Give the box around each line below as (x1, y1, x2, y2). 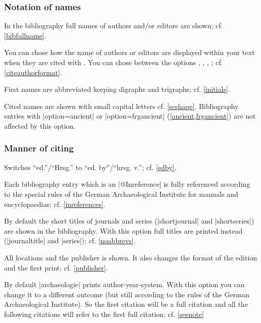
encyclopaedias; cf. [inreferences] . (4, 198, 106, 209)
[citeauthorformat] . (4, 67, 62, 77)
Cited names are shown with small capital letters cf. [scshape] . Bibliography (4, 100, 239, 111)
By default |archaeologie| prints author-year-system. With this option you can (4, 279, 245, 290)
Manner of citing (4, 142, 74, 154)
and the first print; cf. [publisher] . (4, 262, 108, 273)
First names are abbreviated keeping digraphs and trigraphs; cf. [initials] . (4, 84, 230, 94)
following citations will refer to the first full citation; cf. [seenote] (4, 308, 204, 319)
